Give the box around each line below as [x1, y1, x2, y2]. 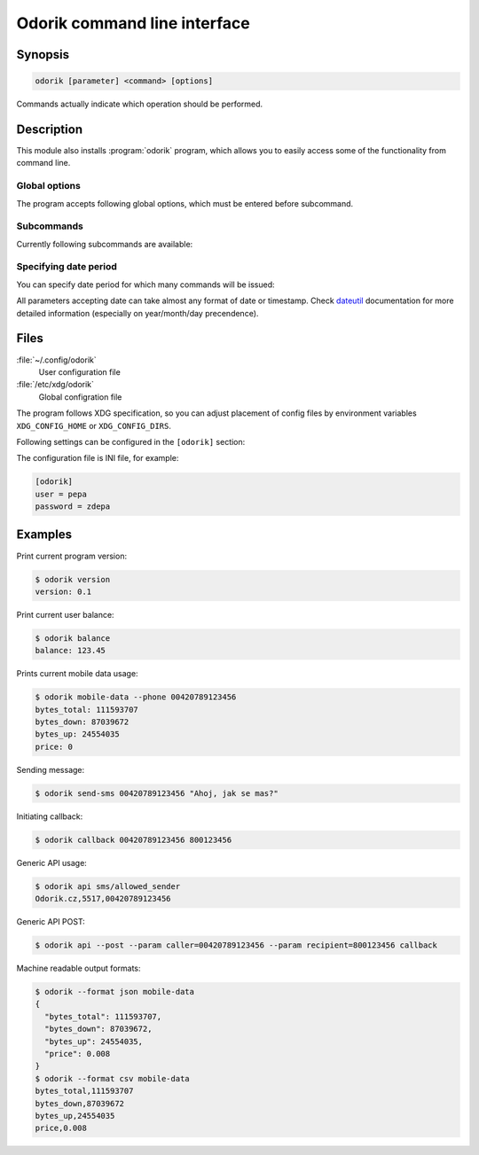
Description [16, 121, 83, 137]
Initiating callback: [16, 811, 83, 822]
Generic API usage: [16, 857, 88, 868]
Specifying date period [16, 261, 117, 273]
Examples [16, 527, 73, 542]
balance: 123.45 [35, 645, 106, 656]
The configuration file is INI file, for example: [16, 453, 179, 464]
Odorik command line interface [16, 13, 250, 33]
